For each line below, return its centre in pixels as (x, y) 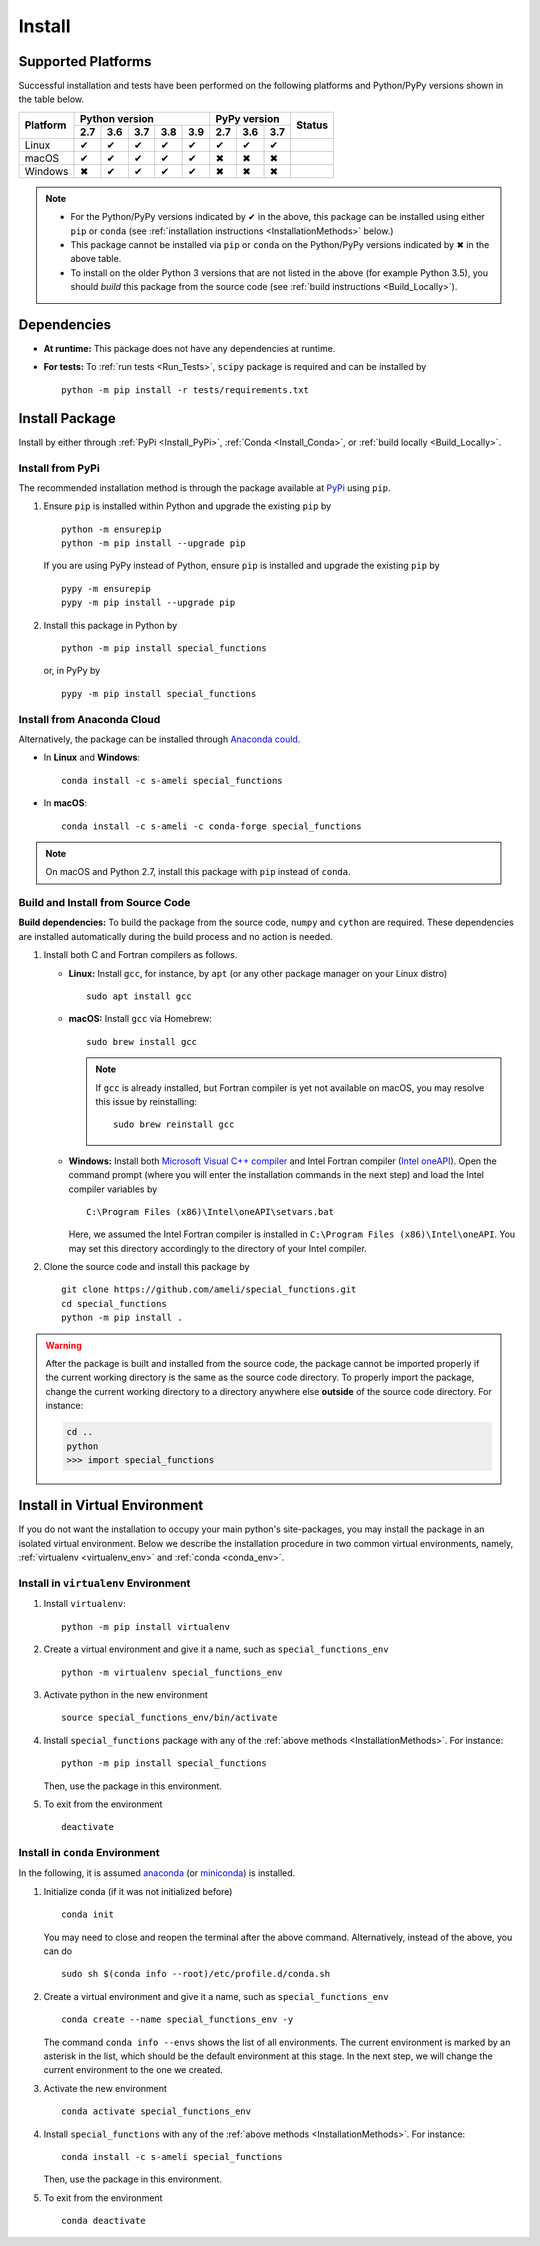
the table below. (51, 99)
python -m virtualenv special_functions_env (172, 1672)
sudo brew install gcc (142, 1041)
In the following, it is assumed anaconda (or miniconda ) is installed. (157, 1873)
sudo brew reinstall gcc (174, 1124)
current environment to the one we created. (133, 2070)
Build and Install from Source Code (104, 903)
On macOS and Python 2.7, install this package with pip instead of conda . (198, 872)
